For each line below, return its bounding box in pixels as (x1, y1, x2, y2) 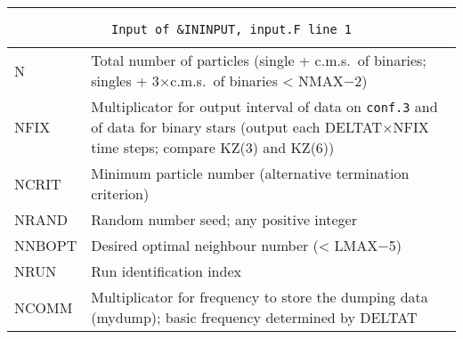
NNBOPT (14, 235, 77, 255)
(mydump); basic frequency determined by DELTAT (91, 307, 418, 327)
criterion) (91, 183, 150, 204)
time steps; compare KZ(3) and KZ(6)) (91, 137, 335, 157)
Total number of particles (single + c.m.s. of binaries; (91, 50, 426, 70)
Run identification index (91, 261, 241, 281)
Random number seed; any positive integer (91, 209, 357, 230)
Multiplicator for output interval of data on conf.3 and (91, 96, 438, 117)
